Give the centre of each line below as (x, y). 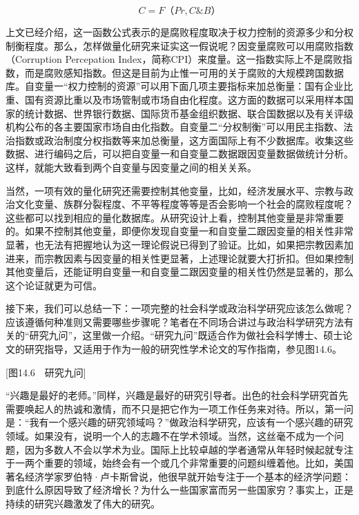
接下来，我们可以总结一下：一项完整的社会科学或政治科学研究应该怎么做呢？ (179, 308)
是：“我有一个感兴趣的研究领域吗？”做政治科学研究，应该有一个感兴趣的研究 (179, 422)
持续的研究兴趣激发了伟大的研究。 (83, 503)
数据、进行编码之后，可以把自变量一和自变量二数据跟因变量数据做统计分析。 (179, 154)
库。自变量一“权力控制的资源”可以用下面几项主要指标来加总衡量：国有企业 (175, 86)
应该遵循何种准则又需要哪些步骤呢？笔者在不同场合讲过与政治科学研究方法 (175, 321)
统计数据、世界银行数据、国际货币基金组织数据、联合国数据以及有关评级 (189, 113)
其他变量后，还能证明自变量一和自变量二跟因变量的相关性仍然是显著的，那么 (179, 272)
